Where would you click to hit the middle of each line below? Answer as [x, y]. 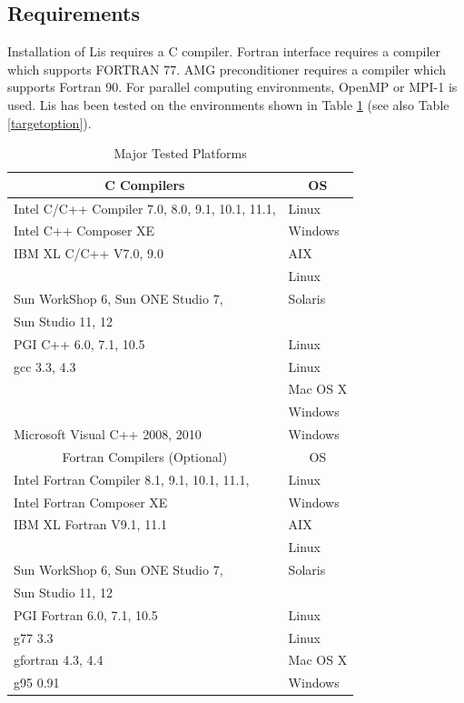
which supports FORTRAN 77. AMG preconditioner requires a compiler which [227, 69]
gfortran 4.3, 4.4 [59, 660]
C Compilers [145, 184]
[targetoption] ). [49, 122]
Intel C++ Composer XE [84, 231]
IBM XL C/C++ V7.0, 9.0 [89, 253]
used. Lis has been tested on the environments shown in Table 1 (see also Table [228, 104]
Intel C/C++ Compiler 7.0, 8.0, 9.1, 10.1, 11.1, [145, 208]
